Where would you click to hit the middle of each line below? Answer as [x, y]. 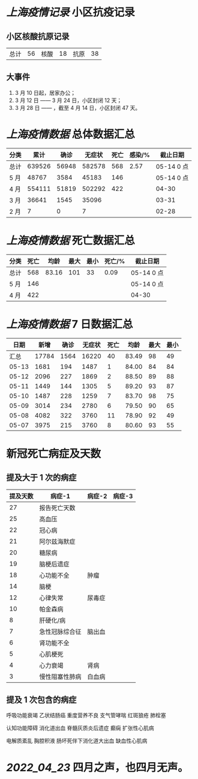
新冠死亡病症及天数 [54, 453]
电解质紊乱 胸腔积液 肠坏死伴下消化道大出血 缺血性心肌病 [77, 741]
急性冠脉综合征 [61, 631]
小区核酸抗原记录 [38, 36]
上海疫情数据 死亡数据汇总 [70, 240]
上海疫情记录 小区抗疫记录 [70, 12]
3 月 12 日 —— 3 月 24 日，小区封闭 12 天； [68, 100]
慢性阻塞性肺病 [61, 676]
